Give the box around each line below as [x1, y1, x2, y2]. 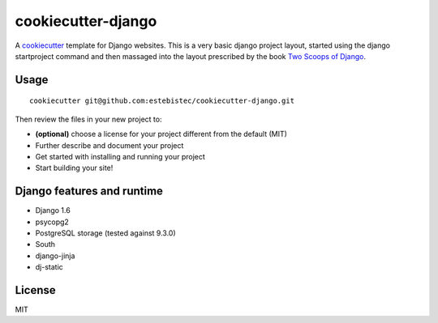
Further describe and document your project [35, 140, 184, 150]
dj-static [35, 262, 64, 272]
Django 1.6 [35, 206, 71, 215]
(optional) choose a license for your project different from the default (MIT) [35, 130, 288, 139]
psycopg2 [35, 217, 69, 227]
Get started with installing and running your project [35, 151, 206, 161]
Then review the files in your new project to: [15, 114, 162, 124]
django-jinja [35, 251, 75, 261]
